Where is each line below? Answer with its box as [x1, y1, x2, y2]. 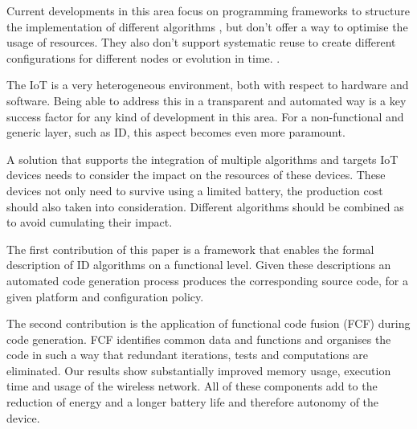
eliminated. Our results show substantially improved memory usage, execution [6, 362, 391, 378]
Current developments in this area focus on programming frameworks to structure [6, 2, 411, 18]
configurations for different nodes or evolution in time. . [6, 49, 280, 66]
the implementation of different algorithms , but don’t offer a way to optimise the [6, 18, 408, 35]
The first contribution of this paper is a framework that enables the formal [6, 240, 374, 257]
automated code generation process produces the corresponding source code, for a [6, 272, 408, 288]
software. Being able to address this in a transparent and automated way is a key [6, 92, 407, 108]
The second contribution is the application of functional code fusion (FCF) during [6, 315, 411, 332]
